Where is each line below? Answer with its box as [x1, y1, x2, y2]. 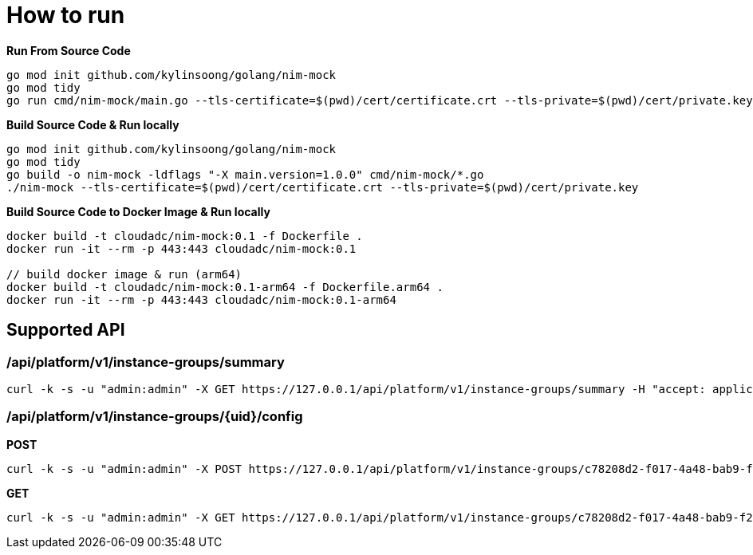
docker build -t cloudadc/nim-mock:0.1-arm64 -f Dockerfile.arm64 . [6, 280, 444, 293]
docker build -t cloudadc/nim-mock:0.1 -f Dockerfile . [6, 229, 363, 242]
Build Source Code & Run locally [6, 117, 179, 132]
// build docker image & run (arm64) [6, 267, 242, 281]
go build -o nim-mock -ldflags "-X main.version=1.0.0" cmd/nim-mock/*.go [6, 167, 484, 181]
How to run [6, 2, 125, 29]
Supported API [6, 320, 125, 340]
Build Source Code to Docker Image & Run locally [6, 204, 270, 218]
